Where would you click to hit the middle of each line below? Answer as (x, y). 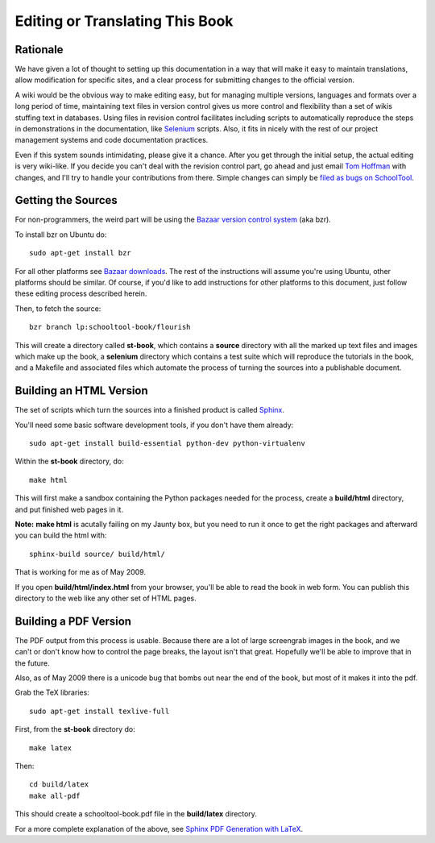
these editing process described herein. (81, 293)
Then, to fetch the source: (58, 308)
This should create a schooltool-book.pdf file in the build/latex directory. (136, 814)
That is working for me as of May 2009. (81, 572)
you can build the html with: (61, 535)
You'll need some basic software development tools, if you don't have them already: (154, 425)
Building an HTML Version (81, 391)
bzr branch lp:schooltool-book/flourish (110, 327)
